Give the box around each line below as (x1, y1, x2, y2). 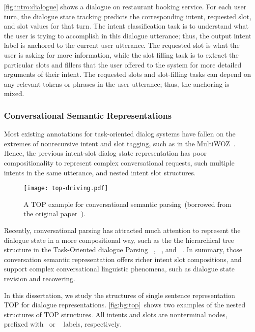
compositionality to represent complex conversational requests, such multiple (4, 157, 235, 167)
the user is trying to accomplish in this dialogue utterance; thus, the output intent (4, 30, 252, 40)
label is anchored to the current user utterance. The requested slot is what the (4, 40, 240, 50)
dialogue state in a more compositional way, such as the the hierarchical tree (4, 234, 234, 245)
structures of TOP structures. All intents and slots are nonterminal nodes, (4, 309, 227, 319)
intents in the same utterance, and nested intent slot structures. (4, 167, 196, 177)
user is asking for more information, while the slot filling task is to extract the (4, 49, 239, 60)
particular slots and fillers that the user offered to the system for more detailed (4, 59, 242, 69)
